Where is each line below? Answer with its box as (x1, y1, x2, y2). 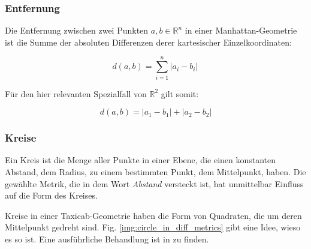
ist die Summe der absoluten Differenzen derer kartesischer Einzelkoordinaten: (5, 35, 292, 48)
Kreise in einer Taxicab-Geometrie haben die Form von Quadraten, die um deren (5, 209, 302, 221)
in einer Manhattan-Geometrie (185, 24, 297, 37)
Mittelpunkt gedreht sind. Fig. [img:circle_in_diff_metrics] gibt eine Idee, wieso (5, 221, 301, 233)
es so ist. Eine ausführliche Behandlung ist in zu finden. (5, 232, 209, 245)
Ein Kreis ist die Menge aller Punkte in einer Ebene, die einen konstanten (5, 154, 276, 166)
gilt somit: (161, 87, 199, 100)
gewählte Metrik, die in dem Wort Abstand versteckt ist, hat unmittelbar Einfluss (5, 177, 304, 190)
